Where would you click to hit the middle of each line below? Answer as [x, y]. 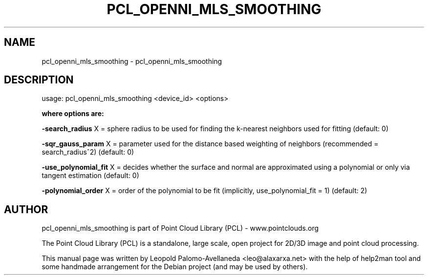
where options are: [73, 114]
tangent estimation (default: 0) [90, 176]
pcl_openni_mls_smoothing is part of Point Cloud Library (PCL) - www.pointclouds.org [180, 228]
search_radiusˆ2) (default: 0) [88, 152]
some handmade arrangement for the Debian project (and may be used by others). [175, 267]
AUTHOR [26, 209]
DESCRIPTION [39, 80]
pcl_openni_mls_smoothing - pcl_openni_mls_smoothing [132, 61]
